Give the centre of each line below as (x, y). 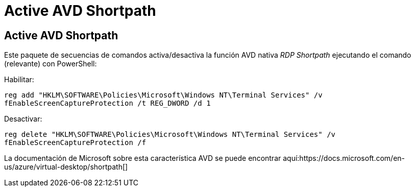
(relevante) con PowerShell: (51, 64)
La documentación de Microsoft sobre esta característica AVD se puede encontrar (143, 158)
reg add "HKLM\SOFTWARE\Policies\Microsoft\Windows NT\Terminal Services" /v (163, 95)
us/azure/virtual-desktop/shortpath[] (66, 167)
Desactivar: (23, 119)
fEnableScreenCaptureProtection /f (75, 143)
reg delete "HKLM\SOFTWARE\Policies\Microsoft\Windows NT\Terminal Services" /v (170, 135)
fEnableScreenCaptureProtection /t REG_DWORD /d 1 (107, 103)
